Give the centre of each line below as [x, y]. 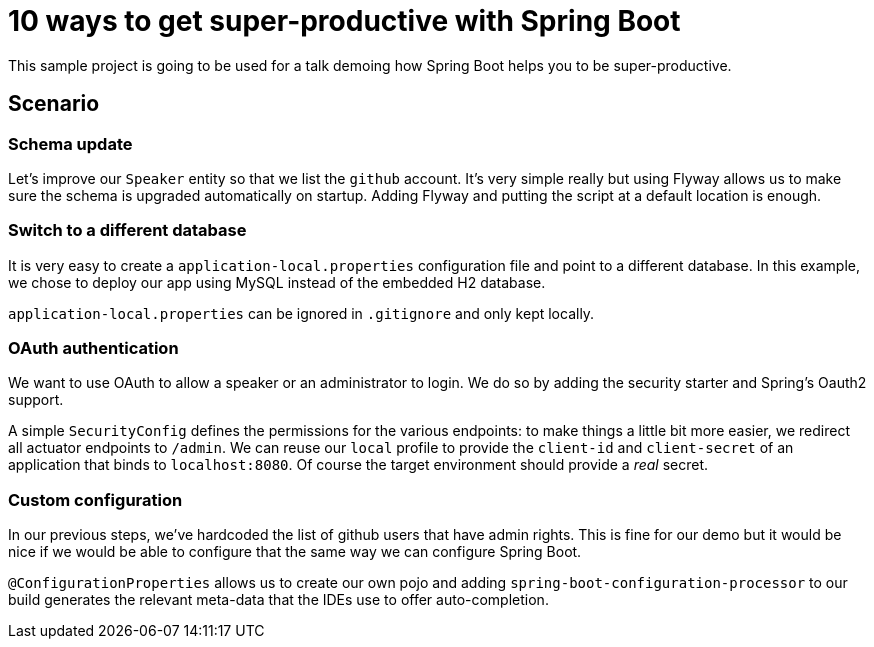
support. [36, 400]
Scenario [54, 104]
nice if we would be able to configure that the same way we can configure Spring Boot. [295, 552]
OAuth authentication [93, 348]
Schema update [70, 143]
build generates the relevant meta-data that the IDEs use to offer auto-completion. [278, 600]
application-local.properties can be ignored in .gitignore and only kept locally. [301, 313]
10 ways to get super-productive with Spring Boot [344, 21]
